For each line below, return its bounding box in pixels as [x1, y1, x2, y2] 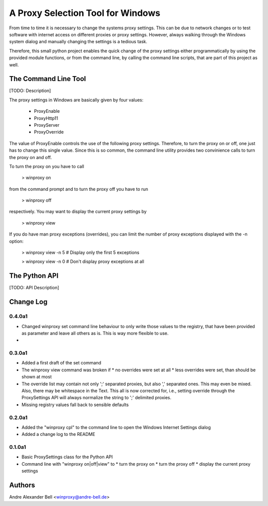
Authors [9, 481, 35, 490]
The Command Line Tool [9, 75, 86, 83]
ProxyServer [34, 122, 60, 128]
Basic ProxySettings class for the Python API [21, 454, 113, 460]
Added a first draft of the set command [21, 360, 102, 366]
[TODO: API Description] [9, 285, 60, 291]
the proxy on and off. [9, 154, 52, 160]
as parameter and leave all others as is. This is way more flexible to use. [21, 330, 169, 336]
